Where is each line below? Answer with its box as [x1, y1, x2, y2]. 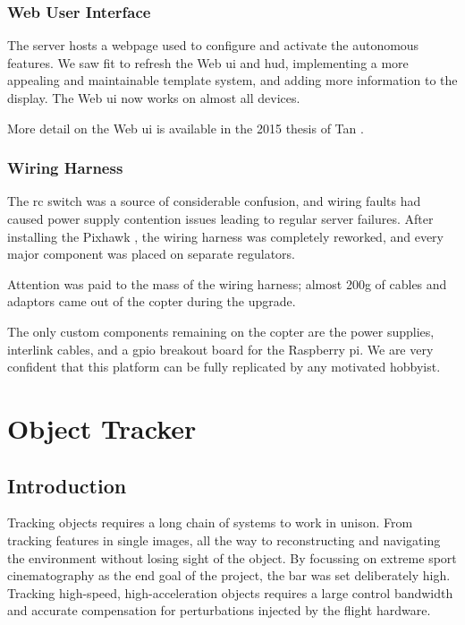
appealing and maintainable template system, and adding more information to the [7, 71, 458, 90]
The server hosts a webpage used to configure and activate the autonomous [7, 36, 419, 55]
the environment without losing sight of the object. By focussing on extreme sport [7, 548, 457, 567]
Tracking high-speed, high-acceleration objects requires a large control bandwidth [7, 583, 453, 602]
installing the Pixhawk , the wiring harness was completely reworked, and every [7, 227, 444, 245]
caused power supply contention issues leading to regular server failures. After [7, 210, 434, 227]
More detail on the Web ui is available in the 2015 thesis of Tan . [7, 118, 364, 137]
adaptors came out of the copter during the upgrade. [7, 292, 296, 311]
